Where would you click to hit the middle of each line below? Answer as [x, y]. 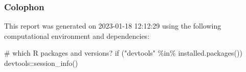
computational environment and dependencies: [77, 35]
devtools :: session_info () [41, 63]
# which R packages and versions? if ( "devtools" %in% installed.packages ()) [123, 53]
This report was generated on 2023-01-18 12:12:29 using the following [113, 26]
